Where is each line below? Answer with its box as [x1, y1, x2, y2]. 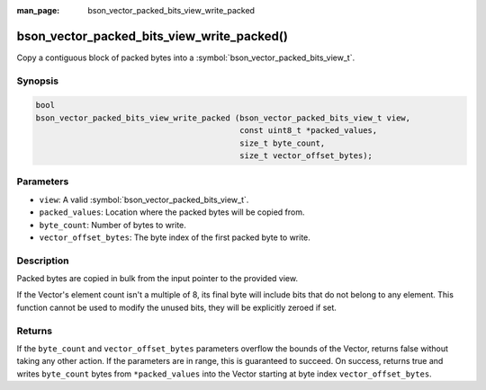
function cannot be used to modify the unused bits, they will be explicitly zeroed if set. [16, 302, 337, 313]
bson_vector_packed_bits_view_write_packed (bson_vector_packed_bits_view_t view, [35, 112, 411, 123]
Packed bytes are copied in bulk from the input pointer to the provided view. [16, 273, 299, 284]
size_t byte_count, [239, 137, 326, 148]
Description [16, 254, 69, 267]
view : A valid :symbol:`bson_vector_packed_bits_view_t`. [39, 194, 249, 205]
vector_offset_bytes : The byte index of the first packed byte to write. [39, 232, 310, 243]
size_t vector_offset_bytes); [239, 151, 373, 161]
